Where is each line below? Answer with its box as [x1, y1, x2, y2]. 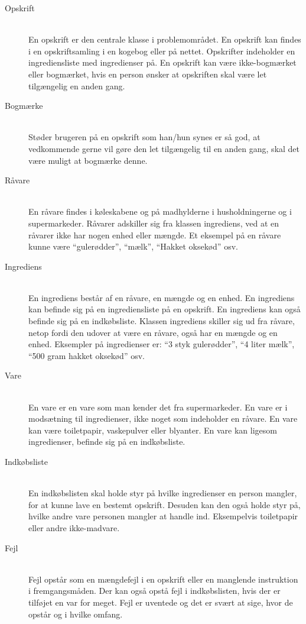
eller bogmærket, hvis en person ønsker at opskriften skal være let [28, 67, 267, 80]
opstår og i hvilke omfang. [28, 607, 123, 620]
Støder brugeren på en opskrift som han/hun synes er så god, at [28, 131, 261, 143]
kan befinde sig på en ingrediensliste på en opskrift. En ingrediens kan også [28, 303, 301, 315]
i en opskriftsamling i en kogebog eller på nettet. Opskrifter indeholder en [28, 44, 295, 57]
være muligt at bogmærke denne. [28, 154, 148, 166]
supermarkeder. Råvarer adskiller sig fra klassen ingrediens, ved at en [28, 216, 279, 229]
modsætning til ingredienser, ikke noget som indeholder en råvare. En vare [28, 412, 298, 425]
